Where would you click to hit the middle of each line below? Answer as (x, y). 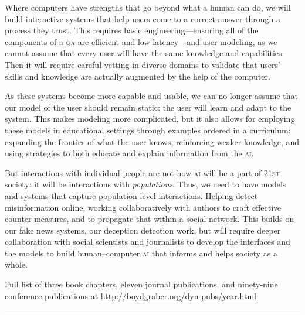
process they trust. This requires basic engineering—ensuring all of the (132, 30)
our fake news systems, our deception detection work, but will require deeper (143, 230)
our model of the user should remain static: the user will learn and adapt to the (148, 107)
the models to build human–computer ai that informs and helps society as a (141, 253)
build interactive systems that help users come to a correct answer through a (143, 18)
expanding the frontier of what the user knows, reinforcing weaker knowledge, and (152, 141)
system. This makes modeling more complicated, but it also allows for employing (150, 119)
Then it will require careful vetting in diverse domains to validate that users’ (143, 64)
